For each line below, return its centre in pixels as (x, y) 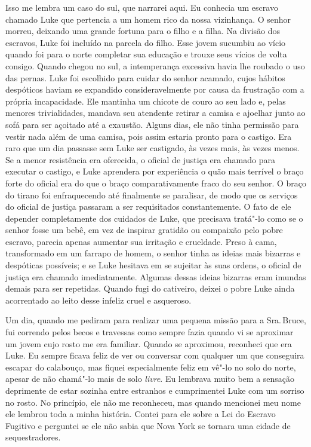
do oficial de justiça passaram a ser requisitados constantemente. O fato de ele (148, 206)
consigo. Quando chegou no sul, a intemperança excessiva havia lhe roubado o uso (155, 65)
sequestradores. (33, 437)
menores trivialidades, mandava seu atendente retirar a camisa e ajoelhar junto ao (155, 113)
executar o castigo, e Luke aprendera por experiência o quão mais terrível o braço (155, 171)
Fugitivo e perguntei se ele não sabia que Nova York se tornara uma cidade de (148, 425)
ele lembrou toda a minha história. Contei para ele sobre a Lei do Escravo (141, 414)
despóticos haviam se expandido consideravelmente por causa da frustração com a (155, 89)
